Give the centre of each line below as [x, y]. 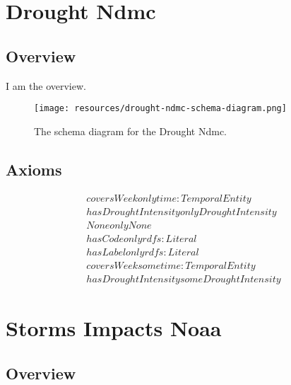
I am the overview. [46, 85]
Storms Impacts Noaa [114, 328]
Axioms [34, 169]
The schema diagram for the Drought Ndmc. [130, 131]
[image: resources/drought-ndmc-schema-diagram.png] [160, 109]
